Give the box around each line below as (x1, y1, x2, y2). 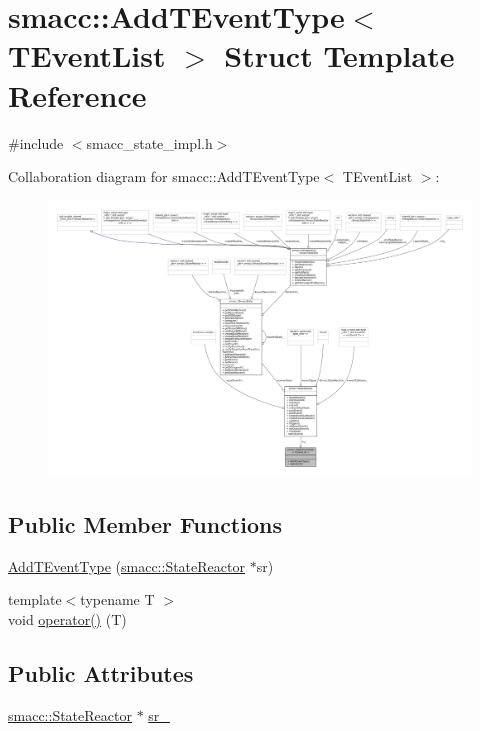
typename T (80, 589, 155, 610)
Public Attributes (8, 658, 194, 688)
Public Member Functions (8, 509, 282, 540)
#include (8, 132, 64, 153)
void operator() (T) (8, 609, 127, 630)
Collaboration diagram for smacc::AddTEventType (8, 166, 320, 187)
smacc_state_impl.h (86, 132, 213, 153)
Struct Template (224, 35, 455, 76)
